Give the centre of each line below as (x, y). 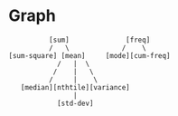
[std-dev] (75, 103)
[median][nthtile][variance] (75, 87)
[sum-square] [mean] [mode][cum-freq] (89, 55)
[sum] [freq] (99, 40)
